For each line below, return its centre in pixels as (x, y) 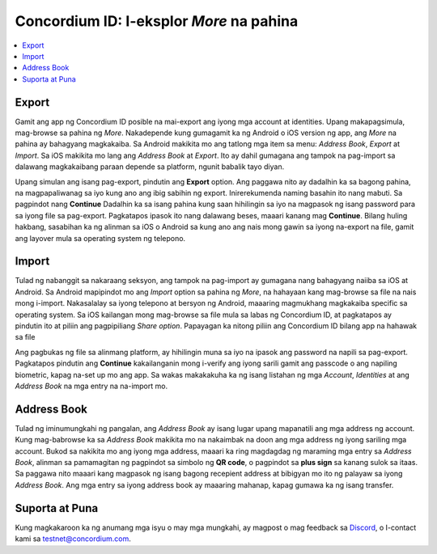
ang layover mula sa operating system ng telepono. (100, 238)
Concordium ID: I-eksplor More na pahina (157, 21)
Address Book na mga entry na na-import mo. (91, 386)
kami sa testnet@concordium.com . (73, 539)
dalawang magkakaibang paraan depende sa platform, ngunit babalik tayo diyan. (150, 167)
